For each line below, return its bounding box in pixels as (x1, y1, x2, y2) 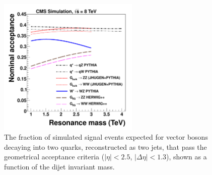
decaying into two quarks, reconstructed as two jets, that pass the (4, 141, 207, 152)
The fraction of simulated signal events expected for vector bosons (4, 132, 208, 142)
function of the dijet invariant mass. (4, 161, 115, 172)
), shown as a (166, 151, 207, 162)
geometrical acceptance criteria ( (4, 151, 105, 162)
